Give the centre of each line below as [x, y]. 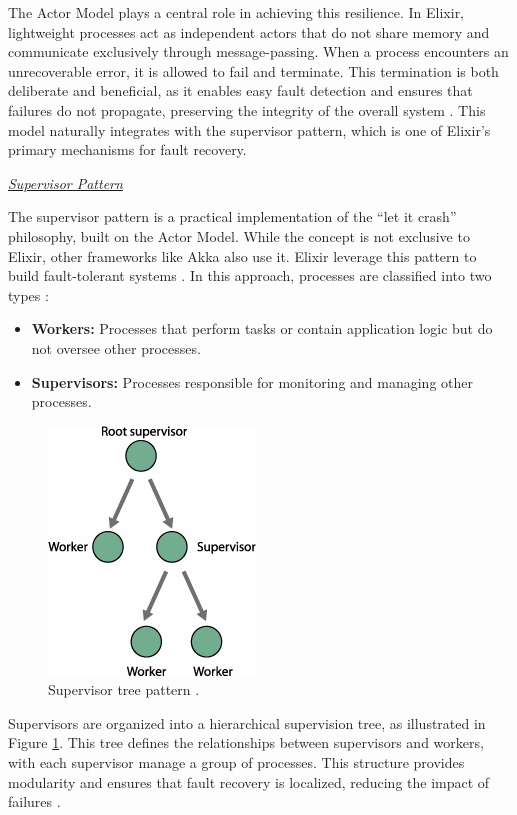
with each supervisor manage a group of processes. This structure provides [236, 762]
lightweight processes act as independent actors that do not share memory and [249, 31]
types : [28, 294]
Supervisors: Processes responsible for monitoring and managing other [252, 381]
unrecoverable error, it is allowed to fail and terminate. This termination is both [253, 70]
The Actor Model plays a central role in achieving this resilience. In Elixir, [236, 12]
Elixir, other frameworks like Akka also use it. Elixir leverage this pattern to [242, 255]
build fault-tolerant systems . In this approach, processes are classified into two [250, 275]
